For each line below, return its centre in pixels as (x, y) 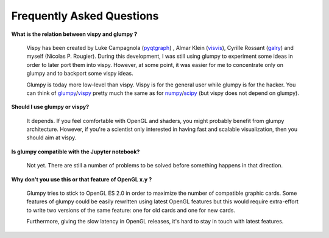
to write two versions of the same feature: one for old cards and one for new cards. (131, 210)
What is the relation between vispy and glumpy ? (74, 34)
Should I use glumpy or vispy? (50, 107)
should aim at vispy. (51, 138)
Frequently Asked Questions (85, 16)
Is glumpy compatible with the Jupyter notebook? (76, 152)
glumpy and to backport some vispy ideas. (80, 74)
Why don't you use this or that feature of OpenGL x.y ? (82, 179)
